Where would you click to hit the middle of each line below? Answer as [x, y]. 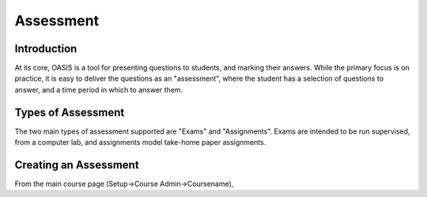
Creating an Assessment [77, 165]
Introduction [46, 49]
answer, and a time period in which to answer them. [99, 89]
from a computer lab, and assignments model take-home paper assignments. [140, 142]
